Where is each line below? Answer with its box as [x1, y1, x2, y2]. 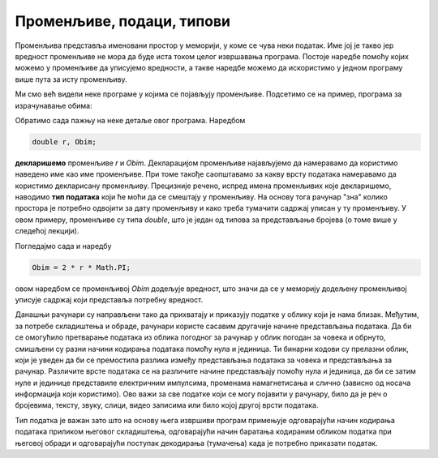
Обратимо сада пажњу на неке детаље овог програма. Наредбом [15, 115, 246, 125]
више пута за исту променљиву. [15, 74, 127, 84]
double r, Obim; [32, 137, 97, 146]
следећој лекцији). [15, 226, 80, 236]
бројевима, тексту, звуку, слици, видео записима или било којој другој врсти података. [15, 400, 319, 410]
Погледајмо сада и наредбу [15, 241, 112, 250]
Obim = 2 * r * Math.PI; [32, 263, 131, 272]
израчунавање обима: [15, 101, 92, 110]
